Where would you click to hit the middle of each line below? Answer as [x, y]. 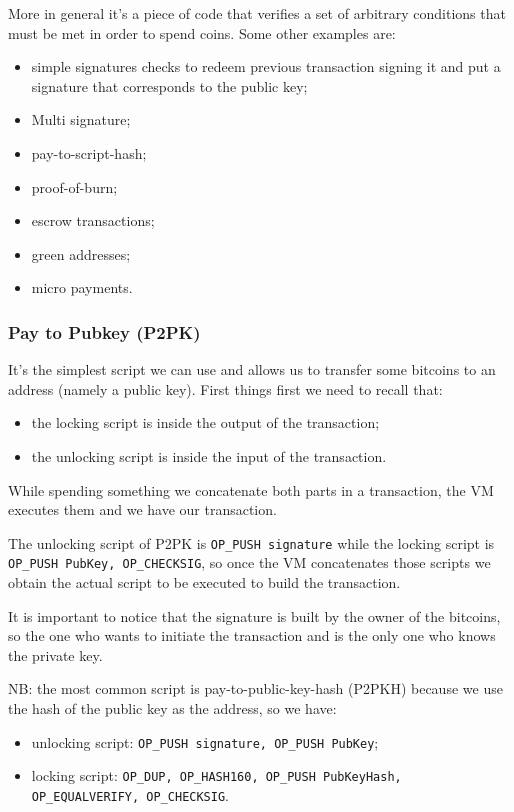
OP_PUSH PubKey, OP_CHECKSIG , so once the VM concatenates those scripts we [249, 562]
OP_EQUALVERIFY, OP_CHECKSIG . [130, 794]
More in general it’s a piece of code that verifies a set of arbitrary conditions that [257, 13]
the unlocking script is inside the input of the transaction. [209, 455]
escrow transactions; [93, 220]
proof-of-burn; [74, 186]
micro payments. [82, 287]
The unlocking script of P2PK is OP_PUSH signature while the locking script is [251, 542]
